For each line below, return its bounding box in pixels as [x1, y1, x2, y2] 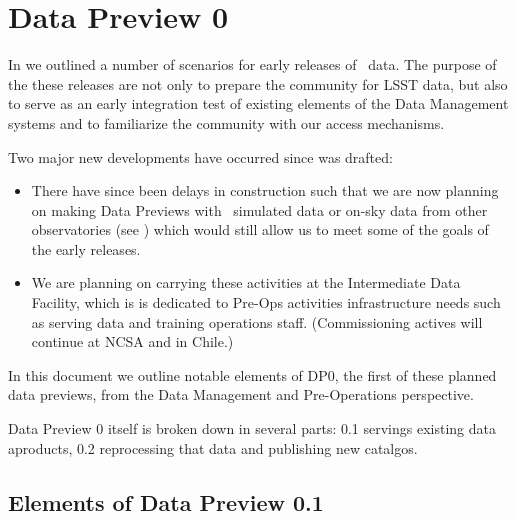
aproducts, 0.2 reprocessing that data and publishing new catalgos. [8, 437, 418, 458]
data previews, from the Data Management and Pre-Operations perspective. [8, 384, 474, 405]
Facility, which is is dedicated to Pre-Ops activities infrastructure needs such [31, 292, 501, 313]
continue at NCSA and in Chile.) [31, 331, 234, 352]
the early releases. [31, 238, 141, 259]
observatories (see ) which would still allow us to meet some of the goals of [31, 219, 489, 240]
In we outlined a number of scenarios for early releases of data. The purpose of [8, 54, 497, 75]
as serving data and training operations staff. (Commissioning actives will [31, 311, 483, 332]
